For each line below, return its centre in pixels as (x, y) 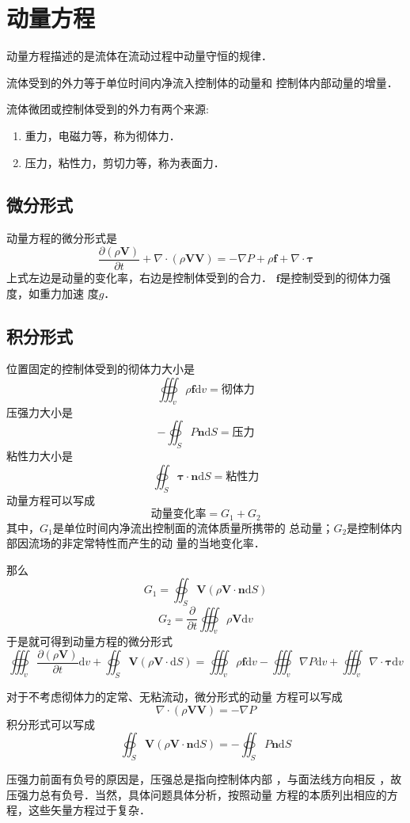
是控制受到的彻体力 (330, 277)
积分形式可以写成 (51, 724)
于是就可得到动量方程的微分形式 (89, 641)
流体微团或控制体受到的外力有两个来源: (108, 109)
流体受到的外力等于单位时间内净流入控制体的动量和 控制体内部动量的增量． (202, 82)
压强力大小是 (40, 411)
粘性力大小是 (40, 456)
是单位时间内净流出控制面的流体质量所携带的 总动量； (193, 527)
